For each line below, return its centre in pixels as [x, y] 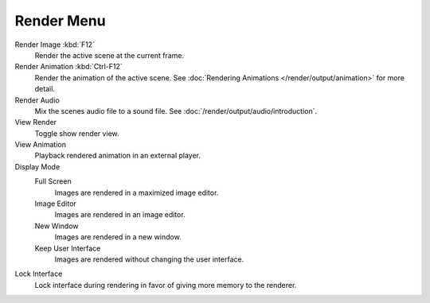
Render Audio [37, 100]
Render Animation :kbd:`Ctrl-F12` [68, 67]
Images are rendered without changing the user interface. [149, 259]
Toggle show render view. [77, 133]
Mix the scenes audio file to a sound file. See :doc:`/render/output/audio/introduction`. [176, 111]
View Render [36, 122]
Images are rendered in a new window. [118, 237]
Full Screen [53, 181]
